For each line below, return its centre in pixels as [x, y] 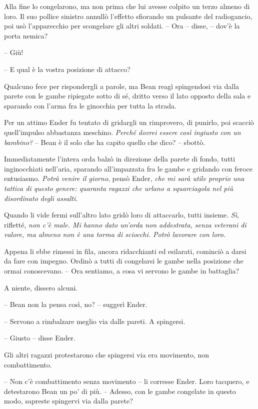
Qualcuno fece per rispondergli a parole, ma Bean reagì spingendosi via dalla [122, 86]
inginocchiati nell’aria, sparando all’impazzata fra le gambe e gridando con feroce [128, 168]
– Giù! [14, 52]
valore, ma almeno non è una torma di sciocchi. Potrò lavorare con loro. [115, 234]
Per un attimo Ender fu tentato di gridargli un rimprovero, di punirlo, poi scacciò [129, 122]
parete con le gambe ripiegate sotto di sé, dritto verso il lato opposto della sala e [127, 96]
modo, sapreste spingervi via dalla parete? [68, 401]
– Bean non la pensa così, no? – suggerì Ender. [76, 304]
